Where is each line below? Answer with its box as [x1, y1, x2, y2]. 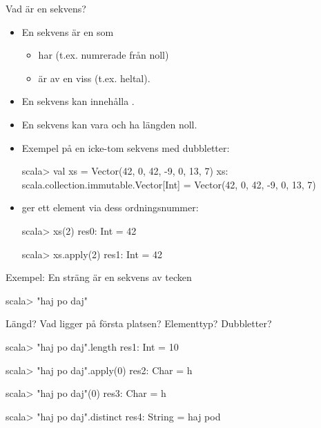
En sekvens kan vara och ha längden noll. [21, 117, 197, 131]
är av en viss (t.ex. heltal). [38, 70, 150, 85]
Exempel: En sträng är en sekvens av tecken [6, 270, 192, 284]
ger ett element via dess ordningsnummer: [21, 200, 199, 215]
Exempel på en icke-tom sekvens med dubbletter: [21, 140, 230, 155]
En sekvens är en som [21, 24, 114, 39]
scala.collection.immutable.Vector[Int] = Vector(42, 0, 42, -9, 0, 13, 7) [21, 177, 316, 191]
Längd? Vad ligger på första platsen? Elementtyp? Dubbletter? [6, 316, 272, 331]
